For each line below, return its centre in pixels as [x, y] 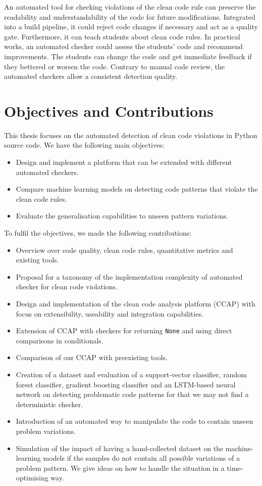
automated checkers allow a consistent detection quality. [91, 76]
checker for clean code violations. [67, 286]
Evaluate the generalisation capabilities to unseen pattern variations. [122, 216]
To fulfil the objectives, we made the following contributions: [98, 233]
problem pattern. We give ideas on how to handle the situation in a [120, 468]
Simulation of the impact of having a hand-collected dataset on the [120, 448]
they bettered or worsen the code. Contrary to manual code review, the [115, 66]
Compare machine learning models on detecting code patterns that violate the [137, 189]
